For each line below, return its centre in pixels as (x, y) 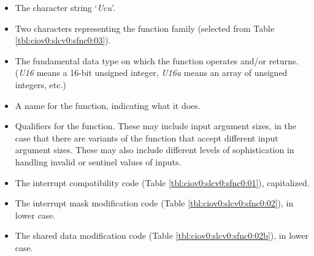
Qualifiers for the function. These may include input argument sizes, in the (155, 126)
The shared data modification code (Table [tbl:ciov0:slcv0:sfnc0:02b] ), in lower (162, 235)
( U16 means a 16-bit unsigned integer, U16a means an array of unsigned (151, 73)
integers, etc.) (40, 84)
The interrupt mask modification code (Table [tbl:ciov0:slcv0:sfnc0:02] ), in (154, 203)
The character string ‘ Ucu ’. (65, 7)
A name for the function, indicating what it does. (108, 105)
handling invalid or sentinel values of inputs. (98, 161)
